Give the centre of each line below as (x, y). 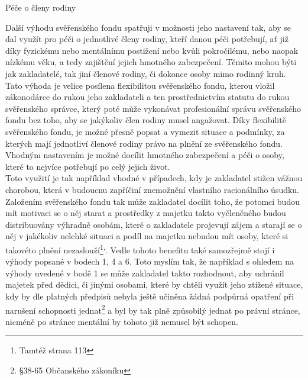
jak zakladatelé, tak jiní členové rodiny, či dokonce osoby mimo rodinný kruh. (146, 73)
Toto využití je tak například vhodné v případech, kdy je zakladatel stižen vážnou (154, 178)
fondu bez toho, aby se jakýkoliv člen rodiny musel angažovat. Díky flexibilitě (146, 120)
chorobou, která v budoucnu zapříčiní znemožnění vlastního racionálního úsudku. (153, 189)
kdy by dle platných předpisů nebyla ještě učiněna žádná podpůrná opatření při (150, 296)
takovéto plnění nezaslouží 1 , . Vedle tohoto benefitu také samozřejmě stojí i (140, 249)
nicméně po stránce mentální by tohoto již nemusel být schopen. (122, 321)
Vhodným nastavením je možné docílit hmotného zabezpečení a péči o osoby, (145, 155)
